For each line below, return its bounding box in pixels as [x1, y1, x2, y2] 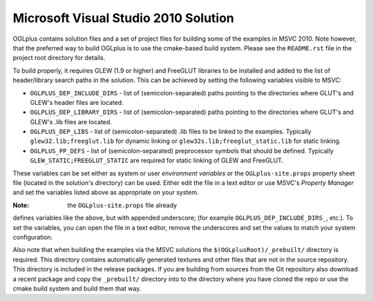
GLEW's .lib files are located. [30, 117, 112, 126]
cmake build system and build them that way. [12, 284, 142, 293]
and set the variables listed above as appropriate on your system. [12, 188, 200, 197]
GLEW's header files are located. [30, 98, 124, 106]
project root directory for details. [12, 54, 106, 62]
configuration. [12, 233, 53, 241]
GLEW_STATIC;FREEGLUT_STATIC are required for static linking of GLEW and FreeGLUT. [30, 156, 284, 165]
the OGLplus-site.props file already [67, 201, 178, 209]
